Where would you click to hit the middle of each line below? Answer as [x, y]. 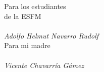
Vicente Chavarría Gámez [44, 65]
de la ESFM [23, 16]
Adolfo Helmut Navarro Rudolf [51, 35]
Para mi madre [27, 45]
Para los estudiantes [35, 6]
